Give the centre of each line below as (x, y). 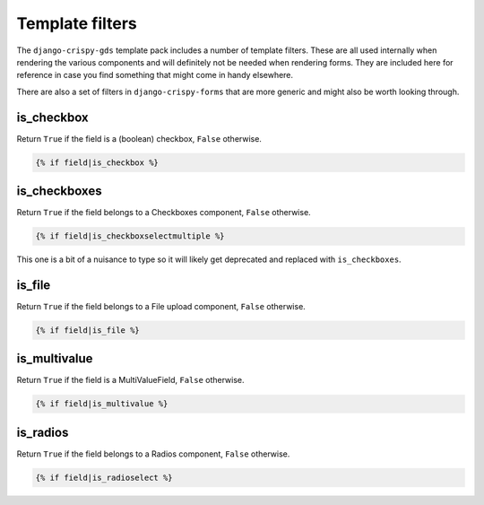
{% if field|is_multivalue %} (102, 404)
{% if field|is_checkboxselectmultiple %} (130, 236)
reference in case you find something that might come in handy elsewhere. (155, 75)
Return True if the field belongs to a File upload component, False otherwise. (161, 306)
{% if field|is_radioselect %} (104, 477)
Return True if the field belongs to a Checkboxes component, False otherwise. (164, 213)
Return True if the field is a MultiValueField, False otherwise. (131, 380)
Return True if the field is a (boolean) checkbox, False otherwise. (139, 138)
